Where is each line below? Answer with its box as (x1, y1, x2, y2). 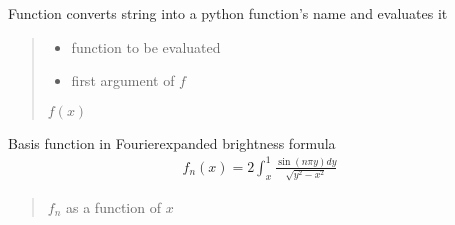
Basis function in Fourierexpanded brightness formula (8, 132, 336, 153)
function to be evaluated (71, 36, 221, 57)
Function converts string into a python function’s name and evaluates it (8, 3, 448, 23)
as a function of (66, 196, 161, 217)
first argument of (71, 70, 175, 91)
